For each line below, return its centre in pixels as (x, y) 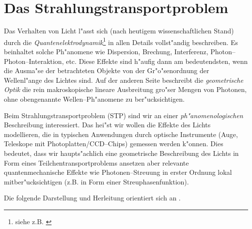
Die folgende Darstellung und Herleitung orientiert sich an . (92, 198)
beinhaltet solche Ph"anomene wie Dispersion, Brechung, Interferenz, (106, 51)
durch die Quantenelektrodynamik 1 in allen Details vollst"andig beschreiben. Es (121, 41)
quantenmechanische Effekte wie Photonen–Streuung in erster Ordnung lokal (118, 172)
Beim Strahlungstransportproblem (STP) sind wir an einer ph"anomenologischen (124, 115)
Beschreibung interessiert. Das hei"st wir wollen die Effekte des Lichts (107, 125)
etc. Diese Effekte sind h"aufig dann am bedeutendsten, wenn (157, 61)
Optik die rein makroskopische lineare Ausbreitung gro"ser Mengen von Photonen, (125, 89)
